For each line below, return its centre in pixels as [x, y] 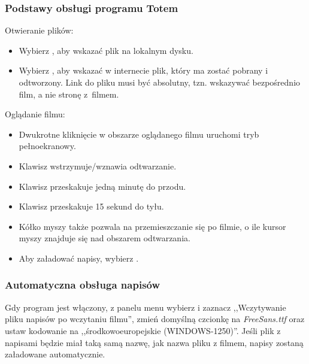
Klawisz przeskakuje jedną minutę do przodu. [102, 186]
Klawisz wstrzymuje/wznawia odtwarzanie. [98, 166]
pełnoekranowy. [47, 146]
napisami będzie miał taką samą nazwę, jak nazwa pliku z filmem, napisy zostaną [154, 342]
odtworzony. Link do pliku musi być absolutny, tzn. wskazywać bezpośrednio [160, 82]
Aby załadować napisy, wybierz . [79, 258]
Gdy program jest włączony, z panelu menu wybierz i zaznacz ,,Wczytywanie [146, 307]
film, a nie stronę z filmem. [69, 94]
